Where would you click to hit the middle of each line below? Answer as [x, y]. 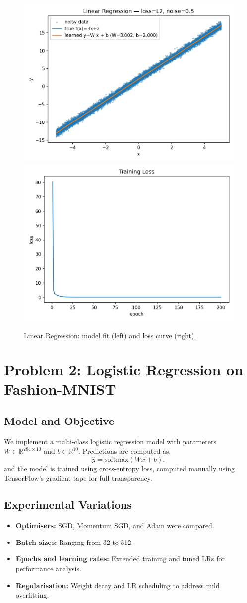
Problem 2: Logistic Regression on [124, 369]
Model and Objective [59, 420]
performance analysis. [48, 568]
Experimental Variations [68, 505]
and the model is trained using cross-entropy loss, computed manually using [119, 468]
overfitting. [32, 595]
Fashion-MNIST [60, 389]
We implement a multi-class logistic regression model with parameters [110, 441]
